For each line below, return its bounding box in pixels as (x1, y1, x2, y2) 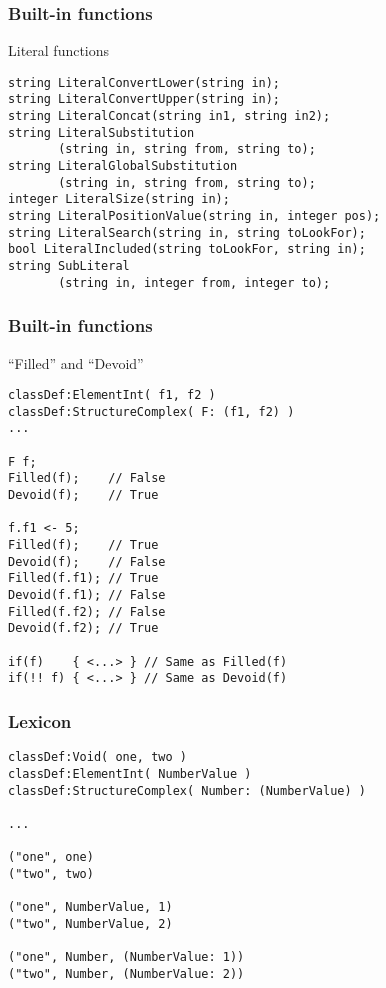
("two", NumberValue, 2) (8, 916, 173, 931)
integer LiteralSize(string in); (8, 192, 230, 207)
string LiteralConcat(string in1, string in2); (8, 109, 331, 124)
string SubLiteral (8, 259, 130, 274)
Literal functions (8, 40, 110, 61)
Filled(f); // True (8, 538, 159, 553)
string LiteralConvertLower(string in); (8, 75, 281, 90)
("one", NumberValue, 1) (8, 900, 173, 915)
